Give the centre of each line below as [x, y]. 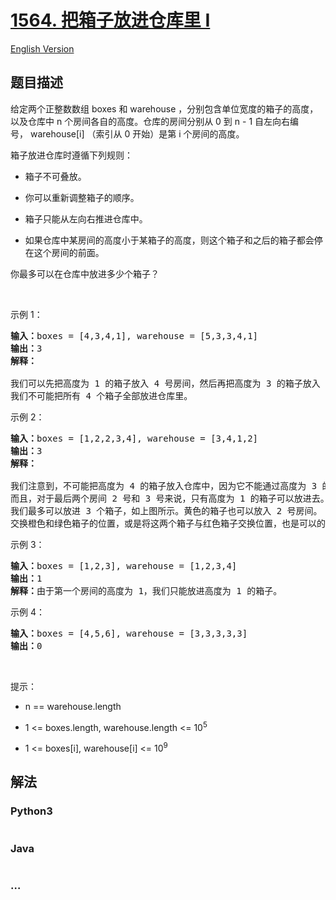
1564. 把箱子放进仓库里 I [110, 20]
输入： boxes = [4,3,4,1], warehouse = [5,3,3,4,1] [134, 335]
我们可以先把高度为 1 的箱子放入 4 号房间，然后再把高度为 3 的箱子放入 [165, 383]
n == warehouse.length [73, 706]
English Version [42, 48]
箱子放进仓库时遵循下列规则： [71, 155]
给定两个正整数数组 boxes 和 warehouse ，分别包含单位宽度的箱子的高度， [164, 108]
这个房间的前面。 [69, 252]
